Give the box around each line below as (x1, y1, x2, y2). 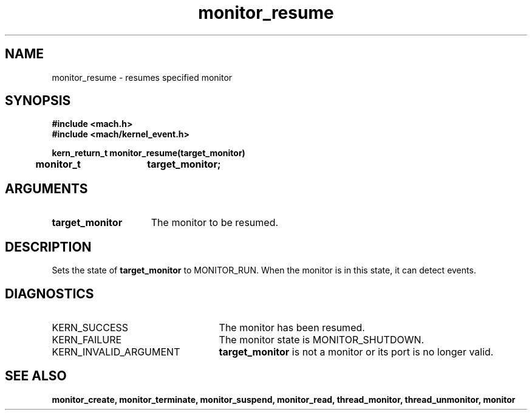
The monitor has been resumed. (219, 321, 365, 334)
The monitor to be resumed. (151, 216, 279, 229)
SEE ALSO (5, 368, 67, 384)
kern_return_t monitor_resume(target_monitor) (52, 148, 245, 159)
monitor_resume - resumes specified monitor (52, 72, 233, 83)
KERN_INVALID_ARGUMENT (52, 345, 180, 358)
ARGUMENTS (5, 180, 88, 196)
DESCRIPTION (5, 239, 92, 255)
